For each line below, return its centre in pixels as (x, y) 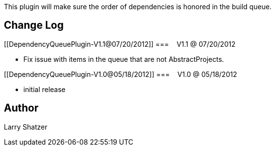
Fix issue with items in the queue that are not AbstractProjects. (124, 59)
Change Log (34, 25)
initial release (45, 89)
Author (21, 108)
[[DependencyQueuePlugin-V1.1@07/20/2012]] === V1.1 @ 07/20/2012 (120, 44)
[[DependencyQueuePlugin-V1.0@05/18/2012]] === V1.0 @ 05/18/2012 (120, 74)
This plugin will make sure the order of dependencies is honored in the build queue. (138, 7)
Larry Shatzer (26, 127)
